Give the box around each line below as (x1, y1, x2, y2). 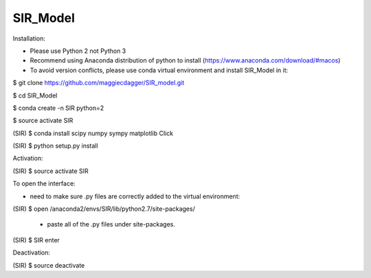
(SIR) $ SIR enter (12, 235, 60, 244)
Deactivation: (12, 248, 51, 257)
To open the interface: (12, 179, 76, 188)
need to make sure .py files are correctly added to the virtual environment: (30, 192, 240, 200)
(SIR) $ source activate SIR (12, 167, 89, 175)
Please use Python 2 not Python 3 (30, 47, 126, 55)
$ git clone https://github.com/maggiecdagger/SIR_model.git (12, 79, 185, 87)
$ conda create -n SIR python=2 (12, 104, 104, 112)
